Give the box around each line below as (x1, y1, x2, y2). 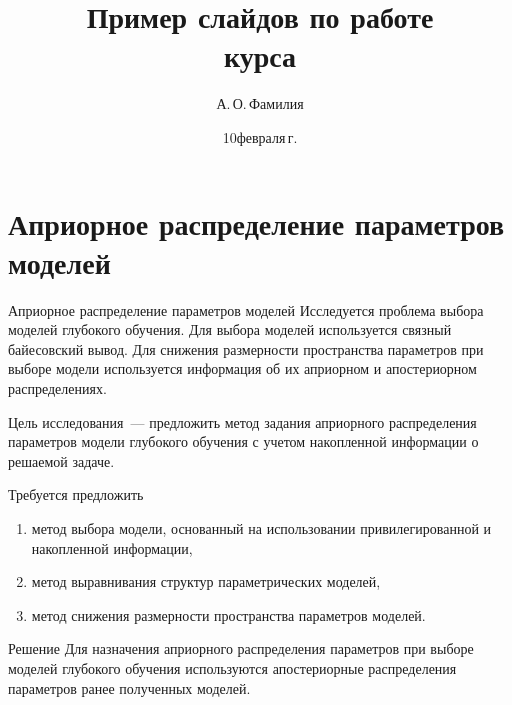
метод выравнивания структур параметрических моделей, (31, 571, 381, 592)
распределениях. (8, 378, 107, 398)
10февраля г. (222, 126, 298, 147)
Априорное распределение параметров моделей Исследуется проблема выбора (8, 299, 484, 320)
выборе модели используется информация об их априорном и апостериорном (8, 358, 477, 379)
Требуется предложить (8, 484, 144, 505)
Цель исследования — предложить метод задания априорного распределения (8, 411, 477, 432)
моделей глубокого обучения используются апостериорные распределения (8, 657, 457, 678)
